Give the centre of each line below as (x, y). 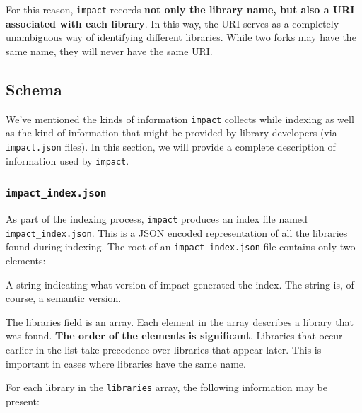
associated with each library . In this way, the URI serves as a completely (173, 23)
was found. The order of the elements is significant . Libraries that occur (174, 336)
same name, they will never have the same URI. (109, 51)
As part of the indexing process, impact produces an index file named (157, 218)
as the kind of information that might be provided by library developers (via (171, 133)
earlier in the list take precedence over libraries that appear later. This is (164, 349)
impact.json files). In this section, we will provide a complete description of (171, 146)
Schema (34, 89)
